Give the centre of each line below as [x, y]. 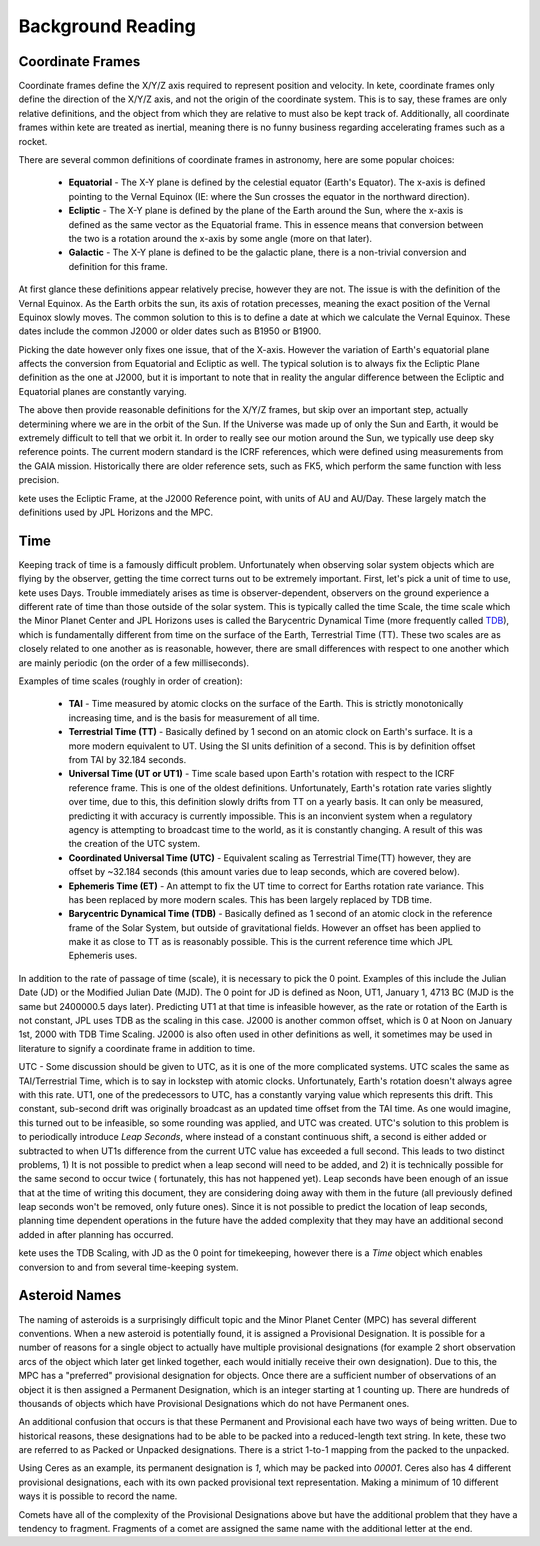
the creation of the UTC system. [134, 844]
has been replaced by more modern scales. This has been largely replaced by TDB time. [250, 899]
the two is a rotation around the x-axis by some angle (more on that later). [220, 238]
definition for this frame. [118, 266]
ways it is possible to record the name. [98, 1496]
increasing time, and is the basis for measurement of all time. [194, 717]
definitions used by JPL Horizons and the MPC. [116, 512]
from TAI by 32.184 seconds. [127, 759]
